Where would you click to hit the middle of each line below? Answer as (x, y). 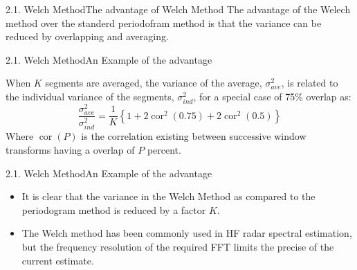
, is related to (310, 83)
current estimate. (58, 260)
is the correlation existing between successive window (194, 136)
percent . (164, 149)
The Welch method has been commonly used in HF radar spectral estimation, (187, 233)
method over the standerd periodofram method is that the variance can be (164, 22)
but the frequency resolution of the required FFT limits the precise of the (178, 246)
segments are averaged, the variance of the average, (154, 83)
